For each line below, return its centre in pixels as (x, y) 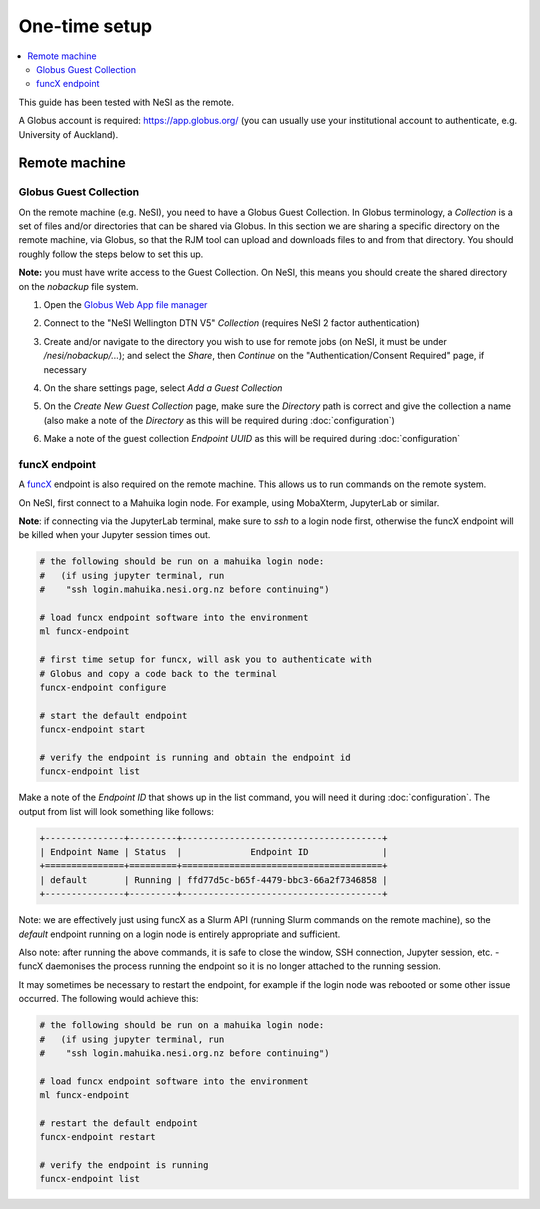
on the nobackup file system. (78, 286)
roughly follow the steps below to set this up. (111, 254)
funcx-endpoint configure (103, 687)
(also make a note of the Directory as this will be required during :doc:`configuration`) (219, 420)
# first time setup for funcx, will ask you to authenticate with (205, 659)
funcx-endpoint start (92, 729)
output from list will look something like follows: (116, 811)
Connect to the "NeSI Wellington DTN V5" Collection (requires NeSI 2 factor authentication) (231, 323)
